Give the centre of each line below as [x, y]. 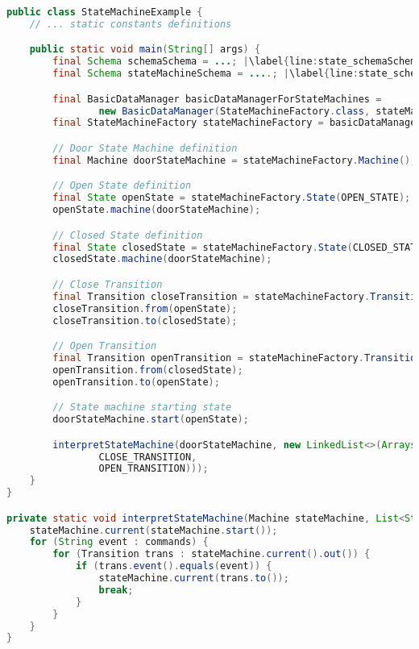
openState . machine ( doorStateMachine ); [157, 210]
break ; [116, 590]
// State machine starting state [142, 408]
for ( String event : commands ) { [119, 542]
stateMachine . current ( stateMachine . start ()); [153, 530]
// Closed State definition [128, 235]
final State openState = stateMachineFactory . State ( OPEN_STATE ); [232, 198]
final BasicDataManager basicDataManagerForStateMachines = [217, 99]
